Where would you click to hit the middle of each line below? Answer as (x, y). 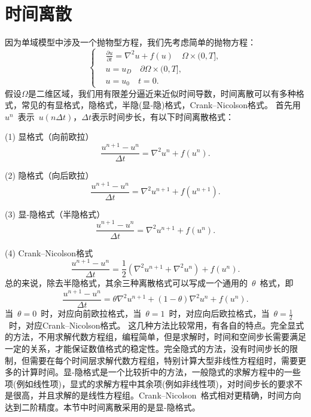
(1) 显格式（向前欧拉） (49, 137)
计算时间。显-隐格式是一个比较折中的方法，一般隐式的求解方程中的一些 (161, 372)
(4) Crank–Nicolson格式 (49, 252)
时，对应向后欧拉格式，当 (219, 313)
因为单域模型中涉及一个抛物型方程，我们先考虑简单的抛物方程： (130, 42)
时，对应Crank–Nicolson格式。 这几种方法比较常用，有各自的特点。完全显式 (156, 325)
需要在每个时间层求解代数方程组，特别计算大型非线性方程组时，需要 (164, 360)
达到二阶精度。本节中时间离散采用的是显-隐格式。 (103, 407)
